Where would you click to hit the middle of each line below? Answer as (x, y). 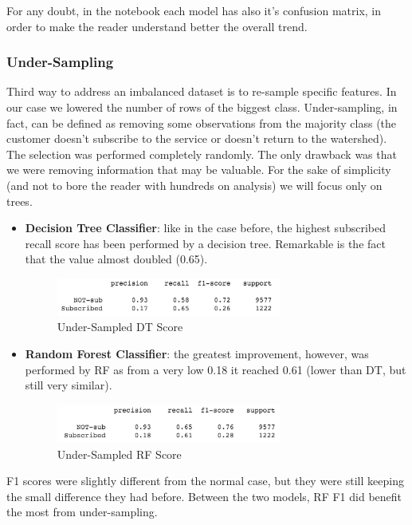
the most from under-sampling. (82, 512)
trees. (20, 201)
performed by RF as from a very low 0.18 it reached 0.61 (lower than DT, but (216, 369)
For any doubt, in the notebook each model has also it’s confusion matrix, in (194, 10)
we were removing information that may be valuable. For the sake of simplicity (199, 170)
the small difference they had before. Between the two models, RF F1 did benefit (204, 496)
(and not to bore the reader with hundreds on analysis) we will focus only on (194, 185)
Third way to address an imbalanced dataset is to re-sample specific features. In (202, 91)
